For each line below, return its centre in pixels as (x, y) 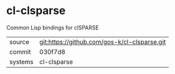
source (19, 42)
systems (21, 62)
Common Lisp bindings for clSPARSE (53, 28)
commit (20, 51)
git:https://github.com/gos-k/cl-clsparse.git (102, 42)
